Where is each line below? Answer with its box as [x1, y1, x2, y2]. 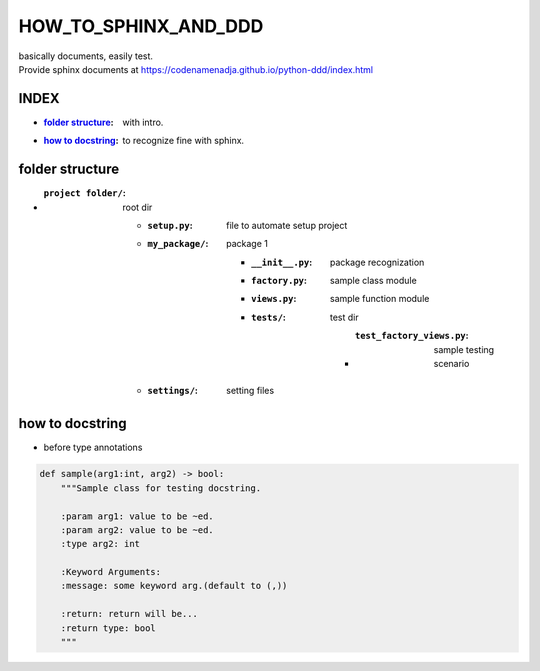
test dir [330, 311, 359, 323]
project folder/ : [43, 187, 127, 199]
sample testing [433, 343, 495, 355]
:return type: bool [60, 622, 157, 634]
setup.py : [147, 219, 194, 231]
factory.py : [251, 275, 307, 287]
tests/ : [251, 311, 287, 323]
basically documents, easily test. [18, 50, 154, 62]
